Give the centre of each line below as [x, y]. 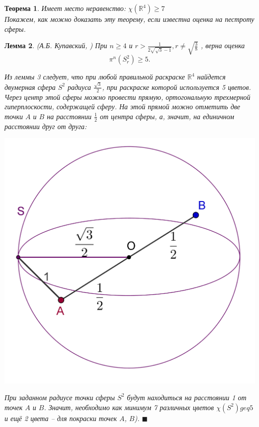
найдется [211, 77]
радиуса [79, 87]
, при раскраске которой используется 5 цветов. [176, 87]
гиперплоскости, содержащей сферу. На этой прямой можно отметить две [123, 107]
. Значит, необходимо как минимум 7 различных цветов [129, 407]
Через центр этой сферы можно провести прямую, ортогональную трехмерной [128, 97]
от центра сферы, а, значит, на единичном [167, 116]
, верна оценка [223, 45]
